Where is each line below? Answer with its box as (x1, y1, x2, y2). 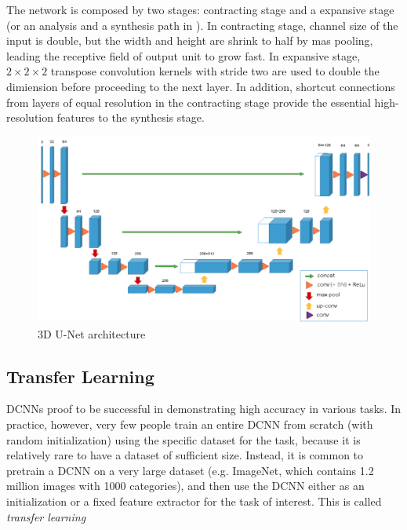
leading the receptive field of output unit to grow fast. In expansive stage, (6, 47, 361, 64)
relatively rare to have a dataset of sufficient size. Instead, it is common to (6, 447, 364, 463)
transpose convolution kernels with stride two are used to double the (50, 63, 380, 79)
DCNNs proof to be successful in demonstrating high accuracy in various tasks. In (6, 400, 402, 417)
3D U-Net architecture (38, 325, 146, 342)
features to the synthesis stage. (56, 109, 205, 126)
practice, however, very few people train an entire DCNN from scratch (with (6, 415, 373, 432)
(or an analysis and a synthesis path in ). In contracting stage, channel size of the (6, 16, 398, 33)
